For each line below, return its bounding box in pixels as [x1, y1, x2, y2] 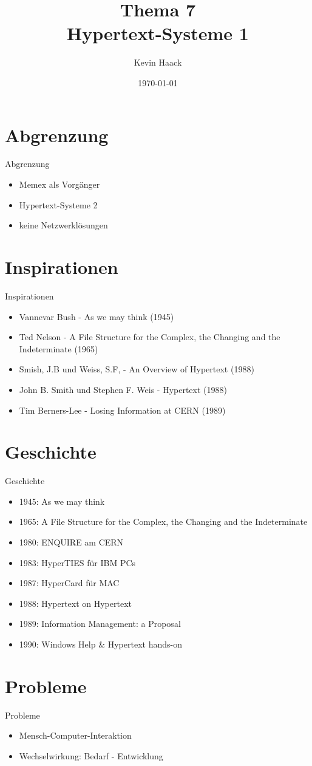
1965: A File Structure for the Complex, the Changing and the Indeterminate [19, 515, 308, 528]
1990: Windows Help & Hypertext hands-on [19, 637, 182, 650]
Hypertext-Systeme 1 [67, 21, 249, 46]
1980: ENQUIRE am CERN [19, 536, 124, 548]
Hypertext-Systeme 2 [19, 198, 98, 211]
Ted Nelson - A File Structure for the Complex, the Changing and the [19, 330, 280, 343]
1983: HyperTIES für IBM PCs [19, 556, 136, 569]
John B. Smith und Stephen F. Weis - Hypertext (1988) [19, 383, 227, 395]
